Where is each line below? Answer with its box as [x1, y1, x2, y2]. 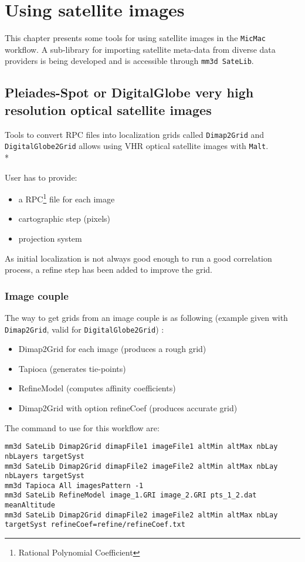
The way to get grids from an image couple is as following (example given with [5, 311, 288, 323]
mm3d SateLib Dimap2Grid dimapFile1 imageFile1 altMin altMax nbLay [5, 442, 278, 451]
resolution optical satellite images [5, 100, 212, 119]
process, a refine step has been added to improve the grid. [5, 263, 212, 276]
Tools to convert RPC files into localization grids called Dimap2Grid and [5, 128, 265, 140]
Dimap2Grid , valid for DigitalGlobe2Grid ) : [5, 323, 164, 335]
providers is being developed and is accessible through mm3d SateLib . [5, 55, 254, 67]
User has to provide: [5, 171, 77, 183]
